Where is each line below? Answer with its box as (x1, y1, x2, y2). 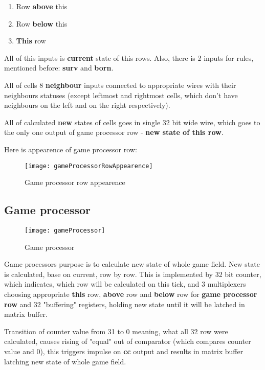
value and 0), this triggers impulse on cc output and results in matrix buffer (4, 345, 244, 356)
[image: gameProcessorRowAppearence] (25, 162, 153, 170)
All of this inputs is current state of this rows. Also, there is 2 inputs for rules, (4, 52, 254, 63)
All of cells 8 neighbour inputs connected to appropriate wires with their (4, 79, 236, 90)
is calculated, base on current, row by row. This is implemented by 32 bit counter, (4, 268, 261, 279)
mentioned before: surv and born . (4, 62, 114, 73)
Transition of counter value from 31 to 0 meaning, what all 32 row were (4, 326, 228, 336)
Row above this (16, 1, 68, 11)
